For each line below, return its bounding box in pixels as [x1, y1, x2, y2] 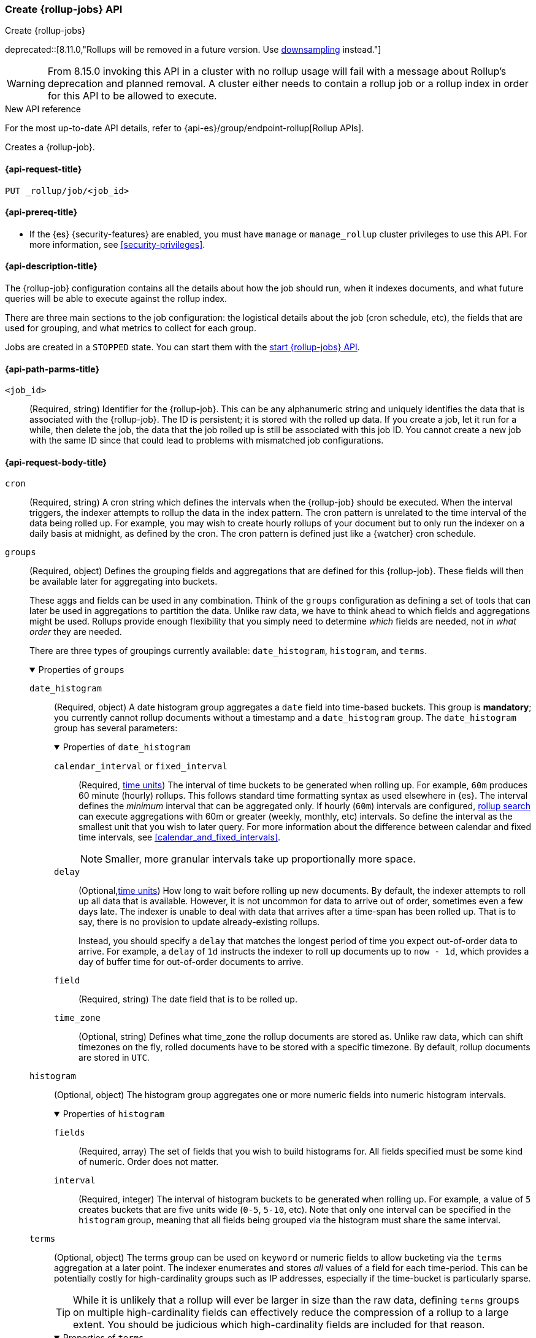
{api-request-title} [5, 163, 82, 174]
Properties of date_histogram [63, 742, 191, 753]
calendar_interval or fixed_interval [54, 761, 228, 772]
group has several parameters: [54, 723, 178, 734]
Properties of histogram [63, 1109, 165, 1120]
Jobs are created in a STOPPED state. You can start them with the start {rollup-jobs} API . [5, 342, 360, 353]
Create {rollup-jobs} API [5, 3, 123, 15]
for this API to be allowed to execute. [47, 90, 217, 102]
